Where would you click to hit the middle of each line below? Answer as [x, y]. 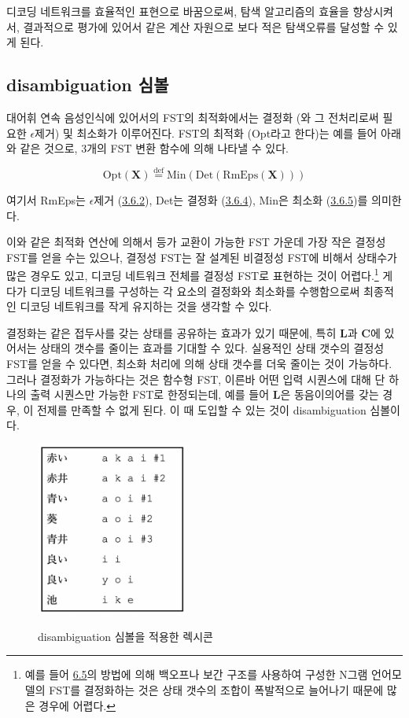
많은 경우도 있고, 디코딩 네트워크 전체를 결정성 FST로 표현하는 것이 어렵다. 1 [193, 274]
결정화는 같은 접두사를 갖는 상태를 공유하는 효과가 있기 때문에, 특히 [171, 332]
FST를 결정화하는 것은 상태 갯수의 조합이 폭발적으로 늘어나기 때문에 [216, 689]
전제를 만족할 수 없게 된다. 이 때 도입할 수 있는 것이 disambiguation [201, 409]
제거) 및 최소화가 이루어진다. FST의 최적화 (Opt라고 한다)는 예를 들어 [206, 133]
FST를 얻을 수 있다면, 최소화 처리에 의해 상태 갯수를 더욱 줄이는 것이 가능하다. [199, 363]
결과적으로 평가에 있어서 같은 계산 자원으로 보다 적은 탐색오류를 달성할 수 [204, 26]
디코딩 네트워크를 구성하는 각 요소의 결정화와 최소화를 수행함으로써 [195, 291]
